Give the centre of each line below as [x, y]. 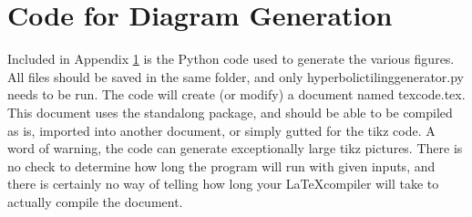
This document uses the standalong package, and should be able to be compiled [230, 112]
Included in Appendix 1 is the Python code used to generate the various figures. [231, 59]
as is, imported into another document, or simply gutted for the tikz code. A [221, 130]
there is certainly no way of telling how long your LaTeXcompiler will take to [223, 184]
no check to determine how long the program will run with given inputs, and [221, 165]
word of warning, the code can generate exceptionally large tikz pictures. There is [235, 148]
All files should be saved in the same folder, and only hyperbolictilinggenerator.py [236, 76]
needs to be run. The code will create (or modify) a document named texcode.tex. [236, 94]
